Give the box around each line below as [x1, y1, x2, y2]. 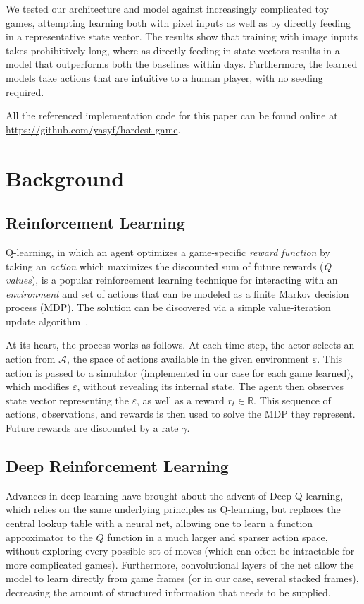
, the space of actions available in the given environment [67, 351, 310, 366]
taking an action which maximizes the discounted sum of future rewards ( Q [6, 258, 332, 273]
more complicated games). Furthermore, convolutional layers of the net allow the [6, 557, 354, 572]
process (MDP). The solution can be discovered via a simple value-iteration [6, 300, 331, 315]
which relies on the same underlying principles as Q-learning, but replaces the [6, 502, 341, 517]
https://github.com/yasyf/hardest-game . [6, 121, 181, 136]
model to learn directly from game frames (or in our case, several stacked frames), [6, 571, 359, 586]
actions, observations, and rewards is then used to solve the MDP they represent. [6, 406, 356, 421]
